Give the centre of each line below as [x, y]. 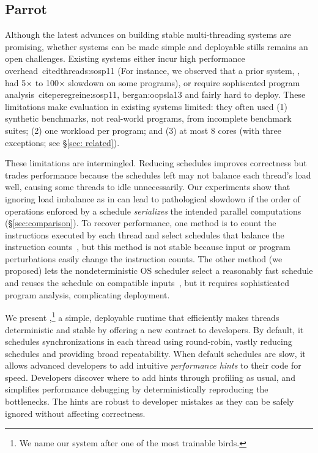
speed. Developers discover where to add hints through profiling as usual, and [150, 377]
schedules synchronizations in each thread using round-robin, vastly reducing [149, 341]
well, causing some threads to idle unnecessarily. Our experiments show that [148, 187]
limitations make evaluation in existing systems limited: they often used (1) [146, 106]
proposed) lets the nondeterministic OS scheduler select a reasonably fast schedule [159, 271]
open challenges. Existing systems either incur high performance [125, 58]
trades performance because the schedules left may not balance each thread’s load [158, 175]
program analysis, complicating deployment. [87, 294]
